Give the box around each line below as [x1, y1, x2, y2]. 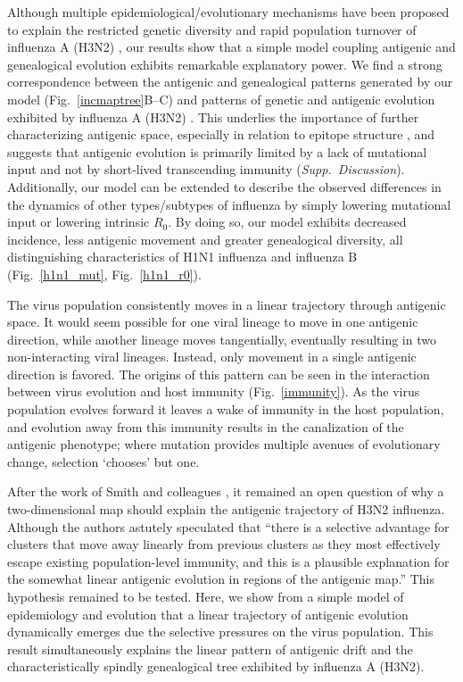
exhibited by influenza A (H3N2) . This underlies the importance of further [7, 107, 419, 126]
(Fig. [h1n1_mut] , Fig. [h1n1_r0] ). [7, 264, 202, 283]
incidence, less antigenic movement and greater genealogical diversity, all [7, 229, 403, 248]
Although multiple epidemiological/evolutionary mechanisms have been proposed [7, 3, 450, 21]
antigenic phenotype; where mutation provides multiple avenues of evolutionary [7, 435, 441, 453]
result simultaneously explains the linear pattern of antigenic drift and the [7, 639, 413, 658]
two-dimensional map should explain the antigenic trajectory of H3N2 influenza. [7, 500, 445, 519]
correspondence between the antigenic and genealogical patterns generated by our [7, 72, 453, 91]
